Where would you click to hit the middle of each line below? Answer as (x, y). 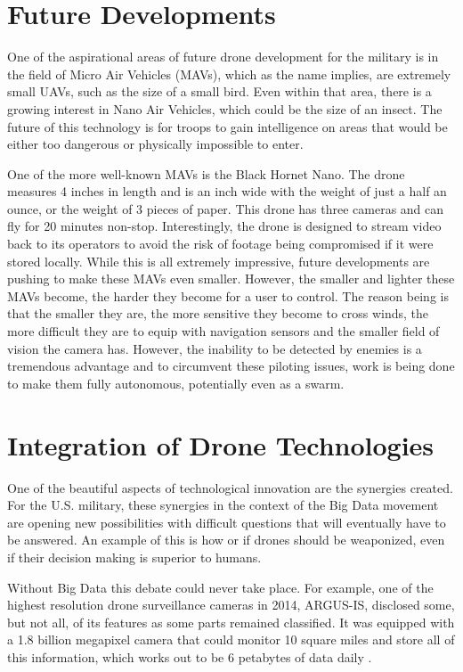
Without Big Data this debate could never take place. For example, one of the (220, 587)
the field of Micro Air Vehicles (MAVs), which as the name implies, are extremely (229, 74)
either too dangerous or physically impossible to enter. (155, 144)
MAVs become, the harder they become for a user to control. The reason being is (228, 295)
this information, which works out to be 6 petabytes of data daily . (190, 656)
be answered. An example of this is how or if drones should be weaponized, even (226, 540)
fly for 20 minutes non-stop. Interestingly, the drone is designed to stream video (224, 226)
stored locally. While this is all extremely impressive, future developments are (219, 261)
